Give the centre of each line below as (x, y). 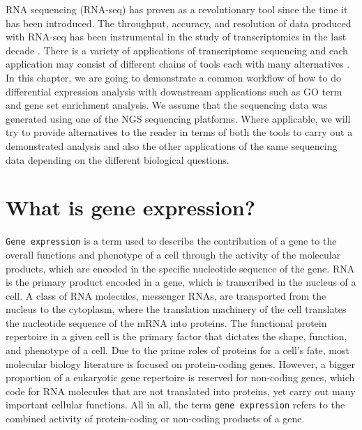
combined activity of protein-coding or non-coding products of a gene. (155, 419)
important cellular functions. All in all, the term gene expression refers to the (175, 405)
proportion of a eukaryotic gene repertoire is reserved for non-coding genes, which (180, 377)
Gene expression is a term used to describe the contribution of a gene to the (171, 241)
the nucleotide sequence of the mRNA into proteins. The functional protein (166, 322)
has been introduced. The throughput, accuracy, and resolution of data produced (179, 23)
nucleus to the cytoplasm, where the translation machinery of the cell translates (176, 309)
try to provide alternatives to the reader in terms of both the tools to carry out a (179, 132)
